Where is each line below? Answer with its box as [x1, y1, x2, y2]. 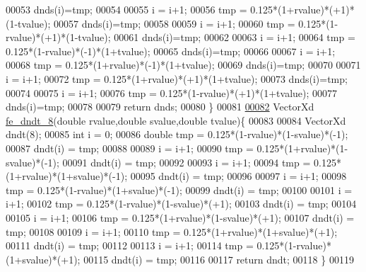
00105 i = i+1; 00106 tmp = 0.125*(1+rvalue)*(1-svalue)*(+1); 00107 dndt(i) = [6, 210, 355, 225]
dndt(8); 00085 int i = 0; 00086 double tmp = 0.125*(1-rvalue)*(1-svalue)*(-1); [6, 127, 348, 142]
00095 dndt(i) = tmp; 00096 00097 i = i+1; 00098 [130, 169, 347, 183]
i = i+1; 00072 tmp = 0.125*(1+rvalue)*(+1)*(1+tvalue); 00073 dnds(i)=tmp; [6, 71, 348, 86]
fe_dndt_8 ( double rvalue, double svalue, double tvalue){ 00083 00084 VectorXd [6, 113, 346, 127]
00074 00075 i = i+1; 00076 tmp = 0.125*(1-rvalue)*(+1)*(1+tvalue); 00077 [6, 85, 338, 100]
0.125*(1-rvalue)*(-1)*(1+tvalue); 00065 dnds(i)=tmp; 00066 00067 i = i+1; [6, 43, 336, 58]
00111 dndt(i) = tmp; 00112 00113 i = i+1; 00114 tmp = [6, 238, 254, 253]
